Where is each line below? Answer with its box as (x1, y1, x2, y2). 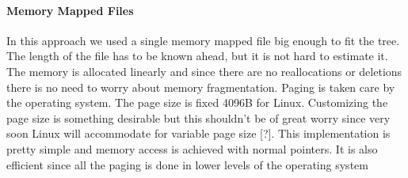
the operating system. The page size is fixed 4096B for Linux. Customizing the (6, 94, 388, 111)
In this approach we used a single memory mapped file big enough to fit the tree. (6, 32, 400, 48)
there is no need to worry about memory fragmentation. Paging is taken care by (6, 78, 395, 95)
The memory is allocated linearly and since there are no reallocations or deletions (6, 62, 402, 79)
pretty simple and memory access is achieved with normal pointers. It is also (6, 140, 378, 157)
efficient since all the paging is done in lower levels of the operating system (6, 156, 368, 172)
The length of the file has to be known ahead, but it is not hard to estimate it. (6, 47, 388, 64)
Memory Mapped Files (6, 2, 134, 18)
